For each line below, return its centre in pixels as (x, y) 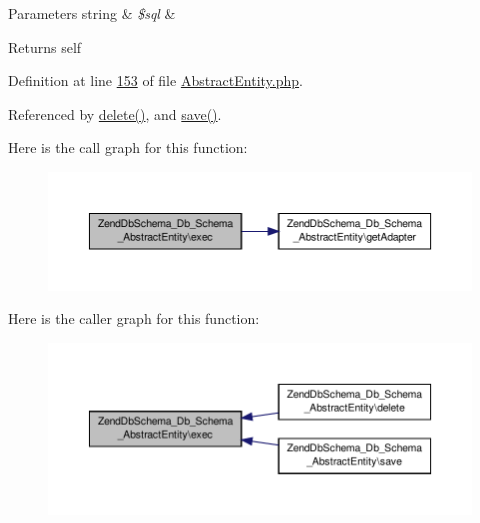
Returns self (45, 46)
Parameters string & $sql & (92, 13)
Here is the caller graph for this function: (134, 318)
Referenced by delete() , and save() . (115, 113)
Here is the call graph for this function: (128, 147)
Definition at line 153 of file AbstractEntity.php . (155, 80)
